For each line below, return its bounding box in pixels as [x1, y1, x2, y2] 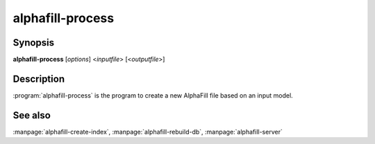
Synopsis [12, 37, 55, 48]
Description [12, 73, 65, 84]
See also [12, 109, 51, 121]
